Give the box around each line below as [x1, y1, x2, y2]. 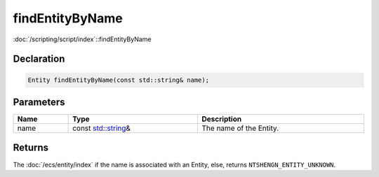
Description [201, 114, 242, 124]
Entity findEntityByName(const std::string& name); [27, 76, 210, 84]
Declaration [13, 53, 65, 65]
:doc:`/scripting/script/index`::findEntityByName [13, 35, 152, 43]
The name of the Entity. [201, 123, 279, 133]
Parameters [13, 96, 65, 108]
